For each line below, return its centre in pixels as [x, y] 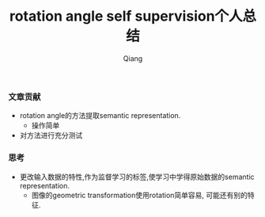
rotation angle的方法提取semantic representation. [100, 116]
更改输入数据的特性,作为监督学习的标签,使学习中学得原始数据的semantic [137, 177]
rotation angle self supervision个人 [126, 16]
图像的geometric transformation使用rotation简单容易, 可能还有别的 [139, 195]
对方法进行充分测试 [51, 135]
